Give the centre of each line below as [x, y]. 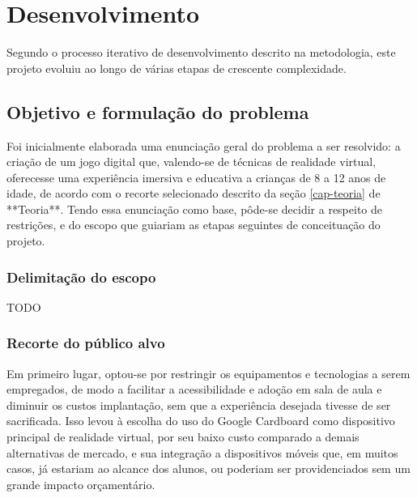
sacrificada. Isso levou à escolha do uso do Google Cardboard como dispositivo [201, 421]
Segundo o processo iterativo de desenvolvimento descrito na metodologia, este [201, 52]
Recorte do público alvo [86, 343]
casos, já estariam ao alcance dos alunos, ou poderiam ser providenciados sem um [208, 468]
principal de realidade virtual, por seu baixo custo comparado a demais [183, 437]
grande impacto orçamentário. [81, 484]
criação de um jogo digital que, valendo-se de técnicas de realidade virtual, [191, 162]
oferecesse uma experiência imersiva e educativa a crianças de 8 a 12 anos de [196, 177]
